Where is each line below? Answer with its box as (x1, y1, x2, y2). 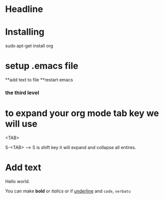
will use (5, 118, 37, 130)
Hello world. (5, 178, 30, 184)
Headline (5, 3, 43, 15)
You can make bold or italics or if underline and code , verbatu (5, 188, 131, 194)
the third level (5, 89, 39, 96)
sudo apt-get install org (5, 43, 53, 49)
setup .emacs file (5, 60, 79, 72)
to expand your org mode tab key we (5, 108, 160, 119)
